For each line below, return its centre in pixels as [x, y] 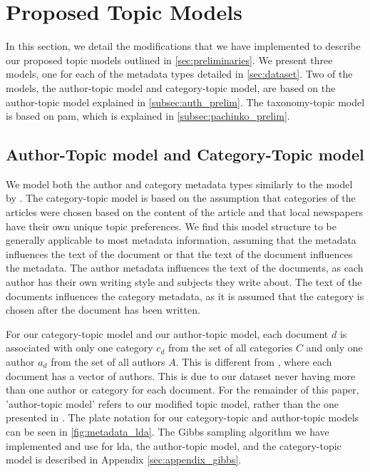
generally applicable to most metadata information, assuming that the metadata [181, 240]
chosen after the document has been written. [103, 310]
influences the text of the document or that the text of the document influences [179, 253]
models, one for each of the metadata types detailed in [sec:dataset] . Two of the [179, 74]
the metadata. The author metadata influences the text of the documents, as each [185, 268]
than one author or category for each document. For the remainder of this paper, [183, 390]
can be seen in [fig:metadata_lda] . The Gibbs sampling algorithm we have [168, 431]
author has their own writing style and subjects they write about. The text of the [184, 282]
